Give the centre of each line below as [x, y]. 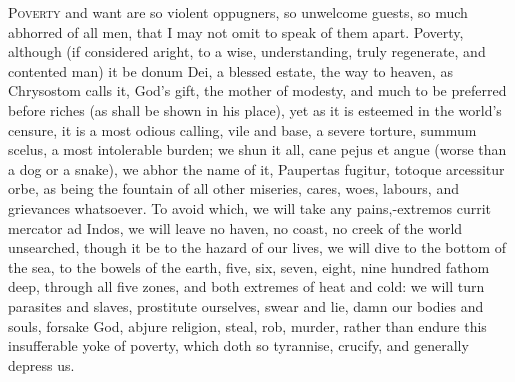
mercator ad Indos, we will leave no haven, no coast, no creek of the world [235, 227]
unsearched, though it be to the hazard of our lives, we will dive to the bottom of [257, 247]
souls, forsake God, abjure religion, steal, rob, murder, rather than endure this [247, 325]
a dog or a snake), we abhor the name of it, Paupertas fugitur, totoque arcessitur [256, 168]
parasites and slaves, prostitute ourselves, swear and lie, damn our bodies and [246, 305]
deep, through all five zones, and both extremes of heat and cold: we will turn [246, 286]
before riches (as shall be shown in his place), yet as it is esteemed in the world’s [255, 109]
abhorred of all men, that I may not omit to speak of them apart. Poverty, [236, 31]
